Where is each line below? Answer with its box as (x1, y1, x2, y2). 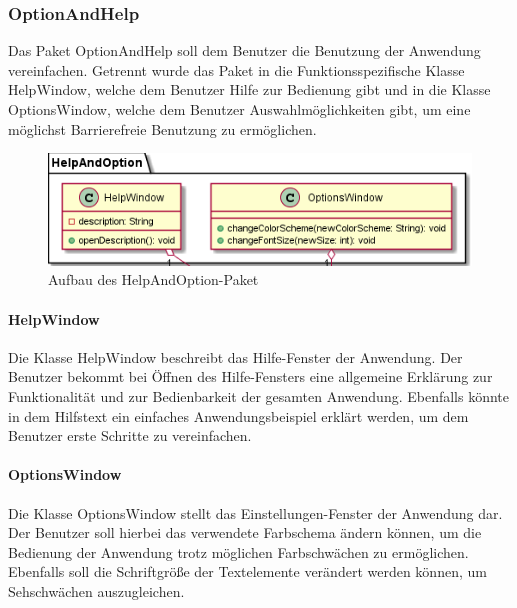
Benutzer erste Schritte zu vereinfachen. (8, 425, 252, 446)
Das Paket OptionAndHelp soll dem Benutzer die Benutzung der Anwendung (8, 40, 481, 61)
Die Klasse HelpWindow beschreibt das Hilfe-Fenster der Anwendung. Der (8, 346, 463, 367)
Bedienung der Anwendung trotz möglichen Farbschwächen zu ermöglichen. (8, 541, 469, 562)
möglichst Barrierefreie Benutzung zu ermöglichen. (8, 118, 317, 139)
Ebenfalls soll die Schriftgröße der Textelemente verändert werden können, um (8, 561, 487, 582)
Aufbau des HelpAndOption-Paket (48, 269, 259, 290)
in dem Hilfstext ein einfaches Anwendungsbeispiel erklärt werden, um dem (8, 405, 469, 426)
